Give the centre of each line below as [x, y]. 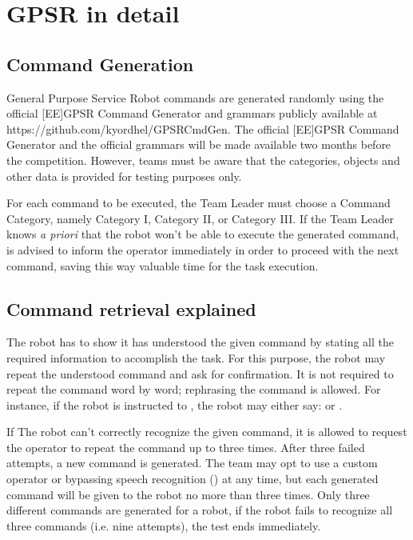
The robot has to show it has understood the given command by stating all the [201, 342]
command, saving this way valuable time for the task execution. [163, 265]
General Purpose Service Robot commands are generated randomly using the [195, 97]
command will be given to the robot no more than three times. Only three [188, 494]
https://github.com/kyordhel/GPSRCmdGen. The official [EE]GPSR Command [203, 128]
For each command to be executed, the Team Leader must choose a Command [199, 203]
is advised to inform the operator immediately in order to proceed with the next [203, 249]
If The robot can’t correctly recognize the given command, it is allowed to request [207, 432]
